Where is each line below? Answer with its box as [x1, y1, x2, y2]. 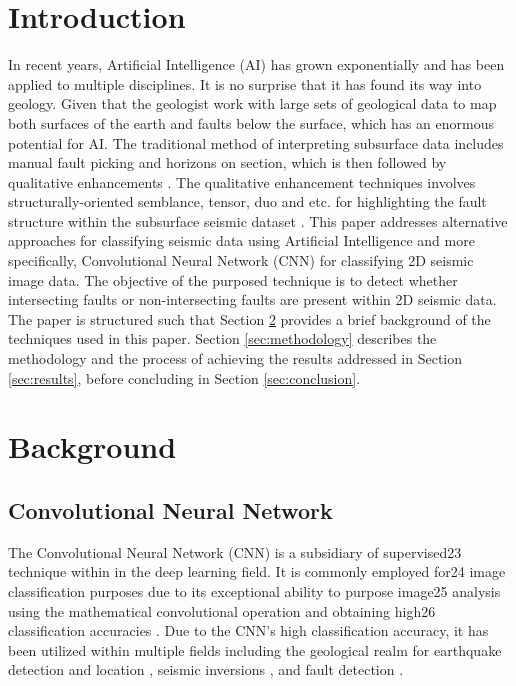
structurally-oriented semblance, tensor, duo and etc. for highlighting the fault [8, 191, 487, 212]
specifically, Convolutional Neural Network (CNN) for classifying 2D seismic [8, 250, 474, 271]
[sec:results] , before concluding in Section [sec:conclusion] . [8, 367, 361, 388]
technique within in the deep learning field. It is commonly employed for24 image [8, 561, 506, 582]
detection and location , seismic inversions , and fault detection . [8, 659, 404, 680]
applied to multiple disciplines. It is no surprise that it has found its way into [8, 73, 482, 94]
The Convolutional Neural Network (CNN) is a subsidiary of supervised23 [8, 541, 462, 562]
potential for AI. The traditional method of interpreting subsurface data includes [8, 132, 504, 153]
